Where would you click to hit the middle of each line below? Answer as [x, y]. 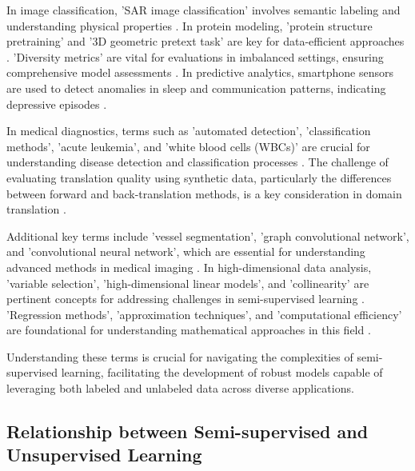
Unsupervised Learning [104, 455]
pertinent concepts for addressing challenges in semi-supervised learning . [186, 299]
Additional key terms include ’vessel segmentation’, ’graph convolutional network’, [208, 235]
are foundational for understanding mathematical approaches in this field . [189, 330]
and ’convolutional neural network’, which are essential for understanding [186, 251]
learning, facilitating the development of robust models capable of [222, 372]
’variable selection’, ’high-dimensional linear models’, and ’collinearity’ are [188, 283]
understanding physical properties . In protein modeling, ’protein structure [190, 25]
